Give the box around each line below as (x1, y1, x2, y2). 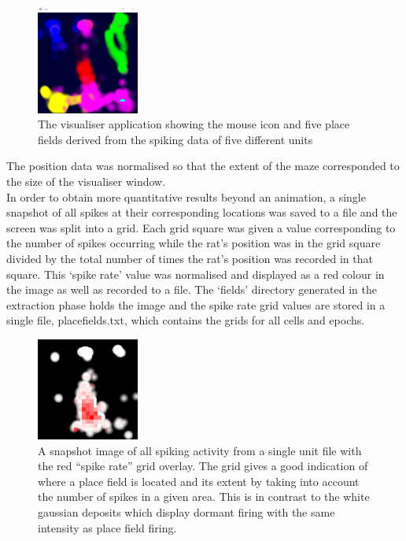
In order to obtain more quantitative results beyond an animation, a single (6, 188, 366, 205)
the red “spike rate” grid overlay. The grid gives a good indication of (38, 458, 368, 474)
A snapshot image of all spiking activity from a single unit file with (38, 442, 362, 458)
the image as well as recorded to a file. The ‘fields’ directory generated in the (6, 281, 377, 298)
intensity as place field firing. (38, 519, 177, 535)
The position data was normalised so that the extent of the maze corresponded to (6, 157, 400, 174)
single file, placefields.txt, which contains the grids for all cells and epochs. (6, 312, 365, 328)
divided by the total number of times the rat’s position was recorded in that (6, 250, 373, 266)
